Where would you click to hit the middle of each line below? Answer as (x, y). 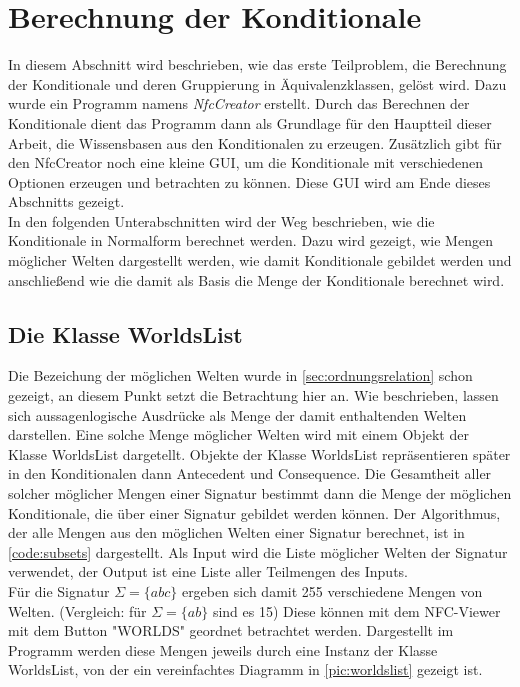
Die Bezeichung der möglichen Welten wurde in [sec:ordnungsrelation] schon (240, 375)
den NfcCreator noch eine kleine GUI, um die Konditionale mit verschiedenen (246, 162)
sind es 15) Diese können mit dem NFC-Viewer (356, 610)
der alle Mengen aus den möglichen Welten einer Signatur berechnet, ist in (236, 532)
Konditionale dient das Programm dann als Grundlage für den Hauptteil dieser (250, 122)
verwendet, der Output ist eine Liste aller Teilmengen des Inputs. (208, 571)
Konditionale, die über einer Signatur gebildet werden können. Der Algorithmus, (254, 512)
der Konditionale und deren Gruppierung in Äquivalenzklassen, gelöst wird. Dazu (257, 83)
